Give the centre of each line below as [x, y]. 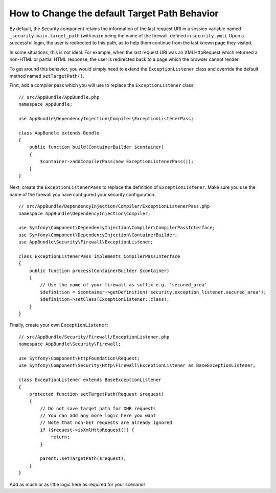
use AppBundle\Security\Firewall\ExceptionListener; [86, 242]
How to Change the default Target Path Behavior [114, 13]
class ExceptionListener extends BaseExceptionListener [90, 380]
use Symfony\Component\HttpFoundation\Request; [79, 358]
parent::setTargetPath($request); [83, 458]
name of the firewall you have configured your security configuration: [83, 194]
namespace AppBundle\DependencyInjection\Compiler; [85, 213]
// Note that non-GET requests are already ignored [106, 423]
